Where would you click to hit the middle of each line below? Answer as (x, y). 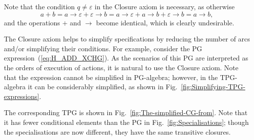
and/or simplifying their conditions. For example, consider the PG (103, 48)
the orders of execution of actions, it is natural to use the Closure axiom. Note (121, 67)
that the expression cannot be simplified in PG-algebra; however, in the (111, 77)
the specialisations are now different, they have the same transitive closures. (117, 131)
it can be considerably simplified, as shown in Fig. (103, 87)
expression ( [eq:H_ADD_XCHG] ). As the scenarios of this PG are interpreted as (126, 58)
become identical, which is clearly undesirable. (165, 22)
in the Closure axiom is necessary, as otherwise (165, 6)
